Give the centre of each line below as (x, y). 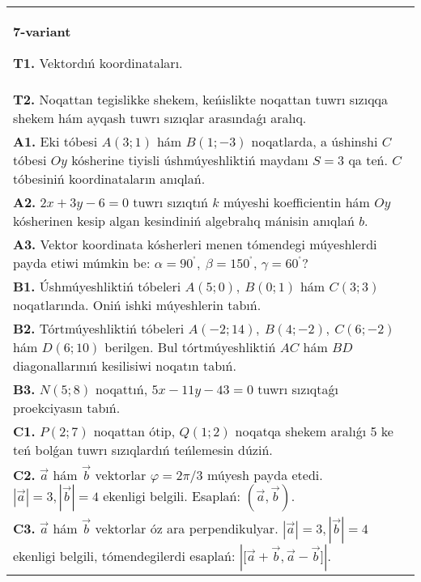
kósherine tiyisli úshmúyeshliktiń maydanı (190, 160)
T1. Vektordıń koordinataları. (98, 63)
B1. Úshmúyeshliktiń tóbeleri (97, 286)
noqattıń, (122, 389)
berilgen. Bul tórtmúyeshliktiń (190, 347)
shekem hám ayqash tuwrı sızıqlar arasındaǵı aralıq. (160, 118)
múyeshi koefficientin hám (296, 202)
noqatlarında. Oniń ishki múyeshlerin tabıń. (137, 305)
